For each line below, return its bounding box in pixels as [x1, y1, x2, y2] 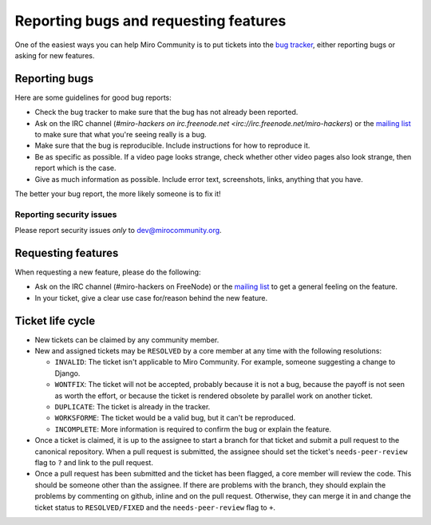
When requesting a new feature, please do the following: [14, 267, 201, 277]
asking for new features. [14, 50, 95, 60]
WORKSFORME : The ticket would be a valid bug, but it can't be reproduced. [54, 413, 296, 423]
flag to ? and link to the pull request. [34, 458, 153, 467]
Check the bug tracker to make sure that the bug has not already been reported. [34, 108, 299, 117]
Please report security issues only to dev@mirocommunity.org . [14, 226, 223, 235]
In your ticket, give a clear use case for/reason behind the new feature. [34, 293, 267, 302]
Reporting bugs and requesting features [14, 12, 287, 30]
